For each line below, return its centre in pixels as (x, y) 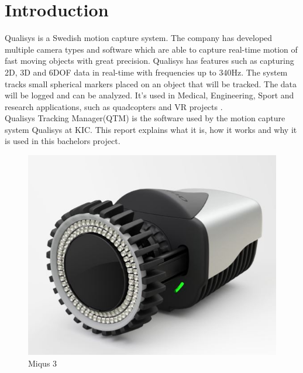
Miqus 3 (43, 363)
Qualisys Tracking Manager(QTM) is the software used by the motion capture (145, 118)
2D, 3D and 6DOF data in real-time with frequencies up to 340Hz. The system (146, 72)
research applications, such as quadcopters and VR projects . (114, 106)
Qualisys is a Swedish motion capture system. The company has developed (139, 38)
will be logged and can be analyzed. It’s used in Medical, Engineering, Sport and (149, 95)
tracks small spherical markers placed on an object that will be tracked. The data (151, 83)
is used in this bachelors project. (63, 141)
